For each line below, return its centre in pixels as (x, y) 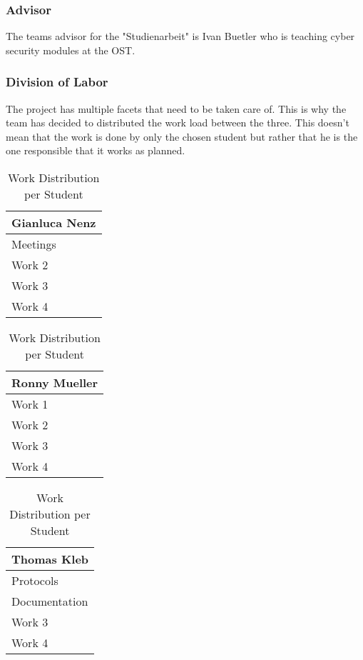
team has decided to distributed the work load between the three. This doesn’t (178, 122)
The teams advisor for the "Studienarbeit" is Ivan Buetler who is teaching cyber (180, 36)
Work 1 (30, 404)
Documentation (50, 601)
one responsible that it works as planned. (96, 150)
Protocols (35, 580)
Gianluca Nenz (54, 222)
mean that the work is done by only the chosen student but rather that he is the (182, 136)
